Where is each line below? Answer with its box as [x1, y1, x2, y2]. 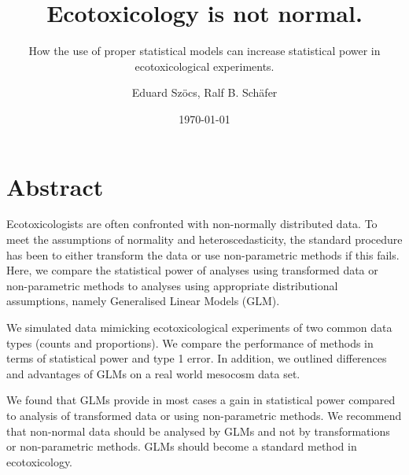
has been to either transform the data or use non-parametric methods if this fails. [6, 246, 400, 263]
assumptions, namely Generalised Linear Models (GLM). [6, 293, 280, 309]
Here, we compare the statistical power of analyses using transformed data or [6, 262, 378, 278]
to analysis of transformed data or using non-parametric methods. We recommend [6, 407, 402, 423]
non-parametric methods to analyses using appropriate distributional [6, 277, 338, 293]
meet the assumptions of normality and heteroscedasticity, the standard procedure [6, 231, 403, 248]
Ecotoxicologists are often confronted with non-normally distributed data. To [6, 215, 378, 232]
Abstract [6, 170, 104, 202]
